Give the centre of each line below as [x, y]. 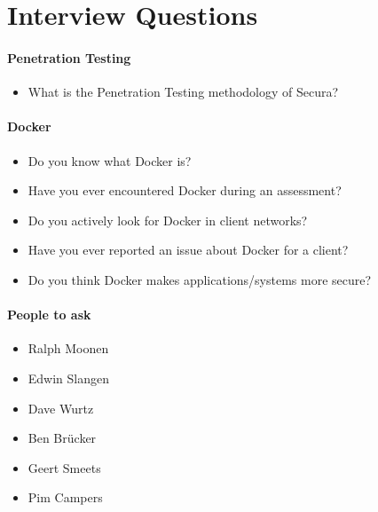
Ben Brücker [62, 438]
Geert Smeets [64, 467]
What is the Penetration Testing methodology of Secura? [183, 92]
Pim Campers [65, 497]
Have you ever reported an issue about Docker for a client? [188, 250]
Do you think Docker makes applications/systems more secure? [200, 279]
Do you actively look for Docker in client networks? [168, 220]
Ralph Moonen [68, 348]
